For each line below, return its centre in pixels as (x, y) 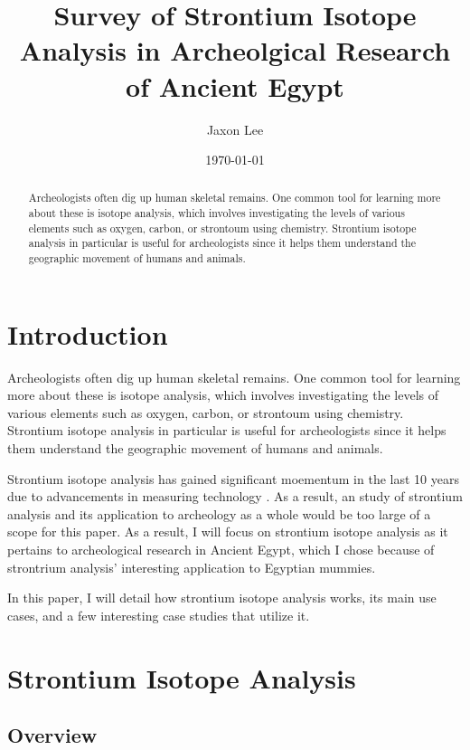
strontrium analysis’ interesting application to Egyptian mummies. (192, 567)
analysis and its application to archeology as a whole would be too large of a (219, 513)
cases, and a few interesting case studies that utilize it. (159, 615)
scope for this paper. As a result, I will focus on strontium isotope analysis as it (228, 532)
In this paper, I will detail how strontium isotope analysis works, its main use (222, 598)
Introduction (88, 333)
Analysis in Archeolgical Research (235, 50)
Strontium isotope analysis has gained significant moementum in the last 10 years (233, 478)
